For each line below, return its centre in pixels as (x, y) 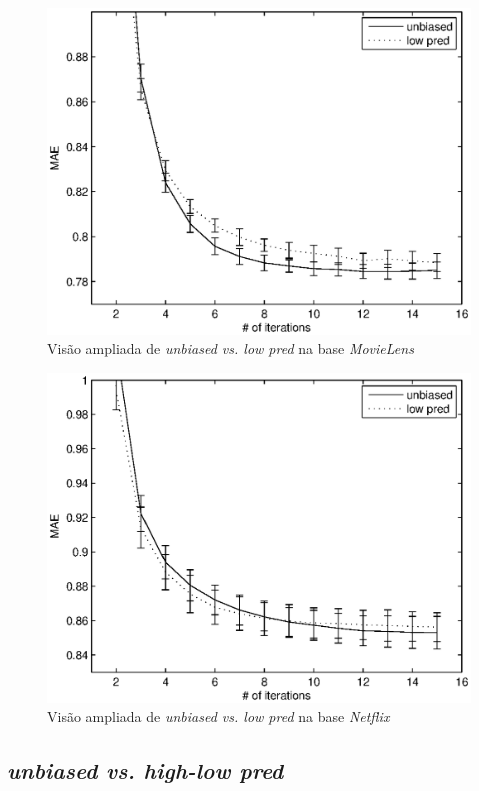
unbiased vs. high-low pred (145, 770)
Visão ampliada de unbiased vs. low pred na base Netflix (218, 716)
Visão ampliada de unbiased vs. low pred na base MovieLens (230, 348)
